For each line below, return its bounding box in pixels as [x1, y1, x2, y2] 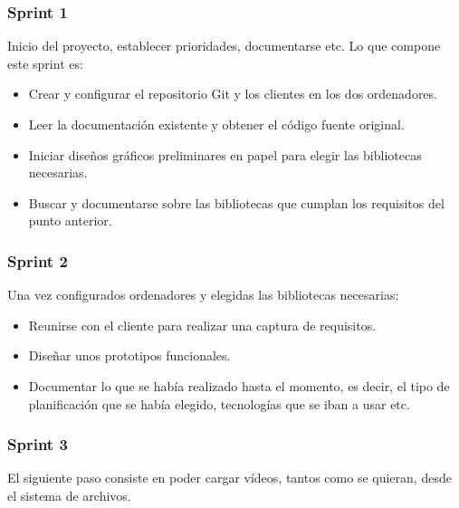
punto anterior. [28, 211, 112, 230]
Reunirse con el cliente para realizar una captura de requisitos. [28, 315, 377, 334]
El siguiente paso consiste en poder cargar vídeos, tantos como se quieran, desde [7, 468, 452, 487]
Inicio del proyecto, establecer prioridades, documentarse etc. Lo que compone [7, 36, 441, 55]
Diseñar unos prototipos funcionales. [28, 346, 231, 365]
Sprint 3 [7, 433, 68, 455]
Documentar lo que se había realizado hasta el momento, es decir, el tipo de [28, 376, 450, 395]
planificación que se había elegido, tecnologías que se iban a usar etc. [28, 394, 410, 413]
